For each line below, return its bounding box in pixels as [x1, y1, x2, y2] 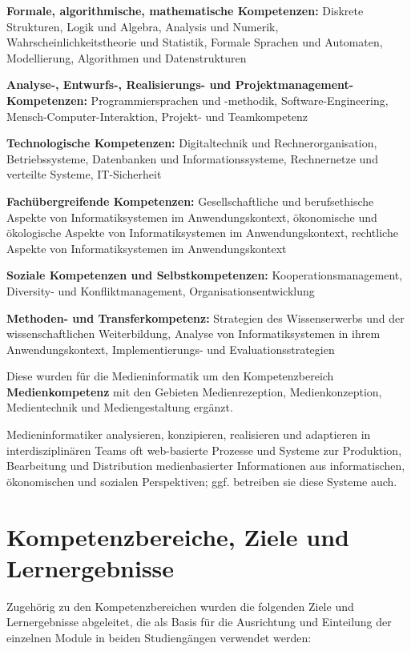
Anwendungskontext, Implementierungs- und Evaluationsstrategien [6, 340, 335, 357]
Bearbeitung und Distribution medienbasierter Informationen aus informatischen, [6, 457, 405, 474]
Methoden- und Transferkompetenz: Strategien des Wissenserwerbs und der [6, 309, 405, 326]
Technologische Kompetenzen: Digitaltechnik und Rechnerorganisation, [6, 135, 377, 151]
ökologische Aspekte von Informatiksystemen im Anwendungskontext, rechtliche [6, 224, 398, 241]
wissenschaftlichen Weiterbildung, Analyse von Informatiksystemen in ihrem [6, 325, 381, 342]
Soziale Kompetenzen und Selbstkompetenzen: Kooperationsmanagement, [6, 267, 403, 283]
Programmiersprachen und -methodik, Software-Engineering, [91, 91, 389, 108]
